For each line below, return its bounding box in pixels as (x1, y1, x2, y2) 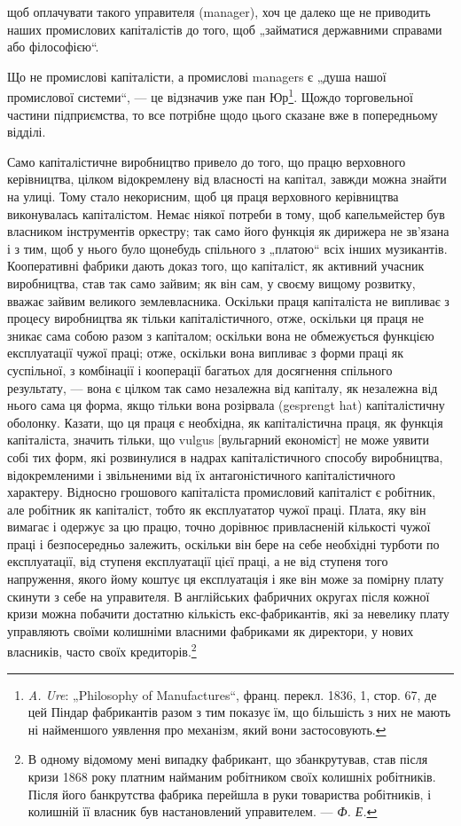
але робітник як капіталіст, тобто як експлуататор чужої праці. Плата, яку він (7, 500, 426, 518)
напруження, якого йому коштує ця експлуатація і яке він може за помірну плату (7, 570, 444, 588)
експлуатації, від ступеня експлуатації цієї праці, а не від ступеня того (7, 552, 388, 570)
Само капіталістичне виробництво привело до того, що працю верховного (7, 152, 406, 170)
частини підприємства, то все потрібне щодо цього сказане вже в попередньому (7, 105, 438, 123)
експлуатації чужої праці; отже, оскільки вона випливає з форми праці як (7, 343, 404, 362)
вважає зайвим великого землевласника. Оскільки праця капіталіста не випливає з (7, 291, 449, 310)
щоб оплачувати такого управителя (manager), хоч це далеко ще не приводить (7, 3, 431, 20)
